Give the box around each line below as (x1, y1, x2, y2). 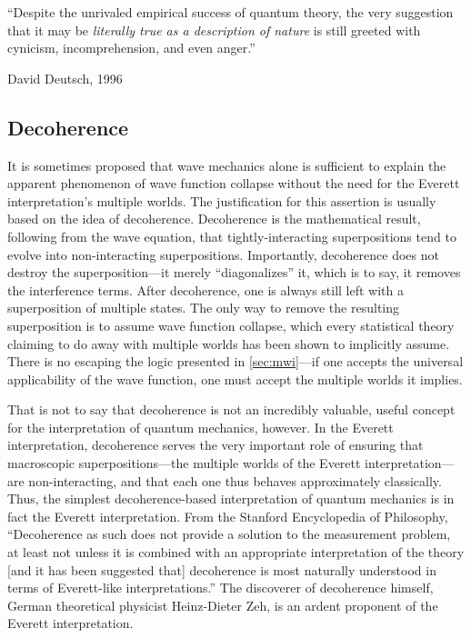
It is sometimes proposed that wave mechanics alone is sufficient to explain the (7, 155, 446, 174)
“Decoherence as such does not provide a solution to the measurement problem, (7, 524, 451, 543)
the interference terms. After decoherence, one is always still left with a (7, 280, 405, 299)
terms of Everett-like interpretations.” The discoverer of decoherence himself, (7, 578, 434, 597)
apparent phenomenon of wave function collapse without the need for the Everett (7, 174, 460, 193)
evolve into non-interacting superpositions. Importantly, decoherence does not (7, 244, 439, 264)
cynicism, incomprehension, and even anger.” (7, 38, 256, 57)
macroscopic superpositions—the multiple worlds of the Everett (7, 454, 361, 473)
